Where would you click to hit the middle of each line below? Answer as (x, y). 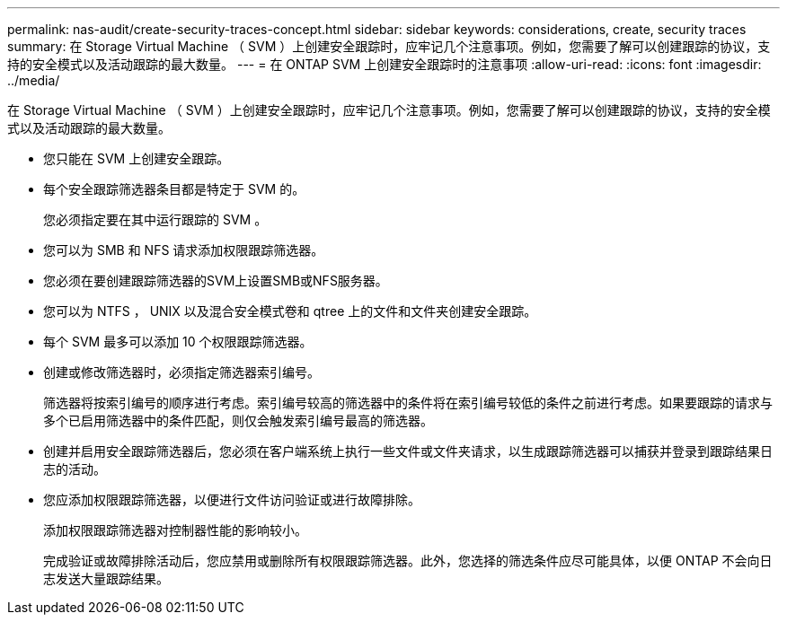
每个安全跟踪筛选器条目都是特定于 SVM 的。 (174, 189)
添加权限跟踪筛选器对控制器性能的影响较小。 (175, 530)
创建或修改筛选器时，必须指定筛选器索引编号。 (181, 372)
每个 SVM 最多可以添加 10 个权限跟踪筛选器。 (178, 342)
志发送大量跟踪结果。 (106, 578)
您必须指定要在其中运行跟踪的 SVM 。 (155, 219)
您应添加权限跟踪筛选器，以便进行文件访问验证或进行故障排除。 (232, 499)
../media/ (34, 80)
